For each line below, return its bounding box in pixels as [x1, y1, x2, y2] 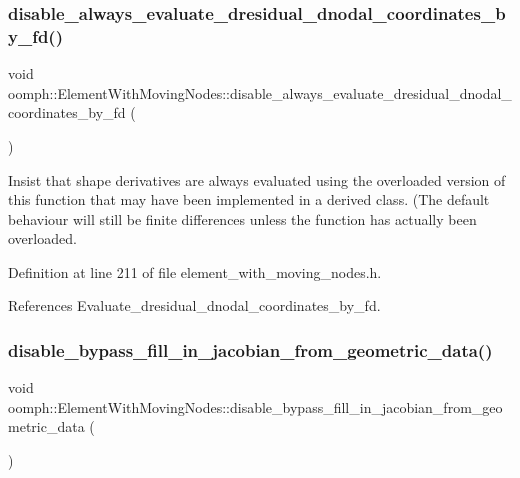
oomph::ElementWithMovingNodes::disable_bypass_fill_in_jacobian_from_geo [8, 396, 503, 417]
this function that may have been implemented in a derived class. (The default [8, 189, 490, 210]
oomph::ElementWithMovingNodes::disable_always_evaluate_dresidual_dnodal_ [8, 82, 512, 103]
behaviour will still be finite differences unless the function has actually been [8, 208, 477, 229]
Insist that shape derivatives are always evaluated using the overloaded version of [8, 169, 506, 190]
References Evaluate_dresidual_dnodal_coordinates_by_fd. [8, 295, 381, 316]
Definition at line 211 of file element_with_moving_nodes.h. [8, 261, 382, 282]
